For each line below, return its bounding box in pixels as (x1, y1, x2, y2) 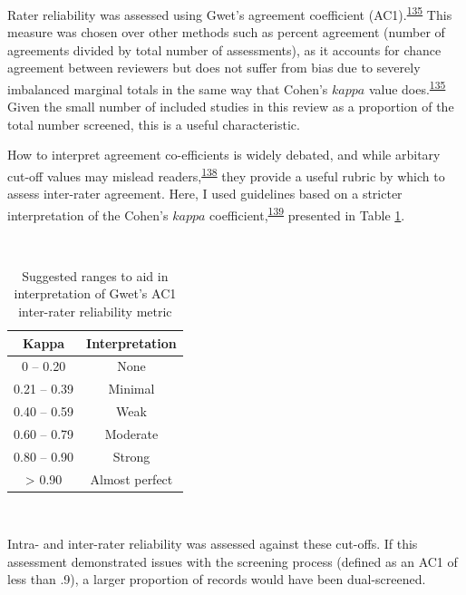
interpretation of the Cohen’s (7, 205, 169, 224)
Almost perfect (90, 469, 173, 488)
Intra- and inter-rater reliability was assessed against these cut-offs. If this (7, 534, 418, 553)
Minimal (108, 379, 155, 398)
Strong (112, 446, 150, 465)
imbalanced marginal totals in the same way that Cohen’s (7, 79, 328, 98)
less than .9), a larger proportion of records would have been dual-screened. (7, 570, 426, 589)
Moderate (104, 424, 159, 443)
